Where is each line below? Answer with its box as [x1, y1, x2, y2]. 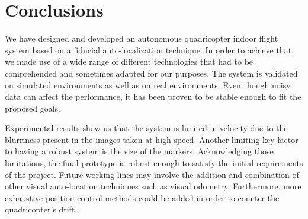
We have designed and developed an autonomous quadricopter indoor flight [5, 32, 278, 45]
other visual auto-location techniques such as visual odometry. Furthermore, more [5, 180, 301, 192]
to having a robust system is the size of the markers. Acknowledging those [5, 145, 274, 157]
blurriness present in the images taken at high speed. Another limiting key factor [5, 133, 299, 145]
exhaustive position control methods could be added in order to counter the [5, 191, 280, 204]
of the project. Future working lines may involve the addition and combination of [5, 168, 299, 180]
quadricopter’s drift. [5, 203, 78, 215]
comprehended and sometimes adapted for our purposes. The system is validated [5, 66, 298, 79]
